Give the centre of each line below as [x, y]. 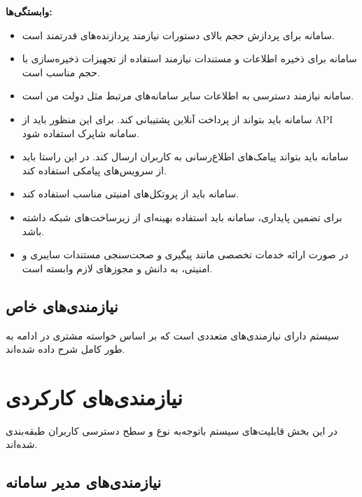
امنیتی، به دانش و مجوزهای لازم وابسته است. [117, 268]
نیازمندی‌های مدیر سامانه [84, 482]
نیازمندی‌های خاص [62, 306]
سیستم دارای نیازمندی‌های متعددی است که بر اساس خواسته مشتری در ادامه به [173, 335]
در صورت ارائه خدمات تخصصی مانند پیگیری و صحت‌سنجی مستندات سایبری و [185, 254]
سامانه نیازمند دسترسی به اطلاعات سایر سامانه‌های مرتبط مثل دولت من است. [188, 96]
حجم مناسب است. [61, 72]
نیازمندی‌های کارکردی [94, 397]
